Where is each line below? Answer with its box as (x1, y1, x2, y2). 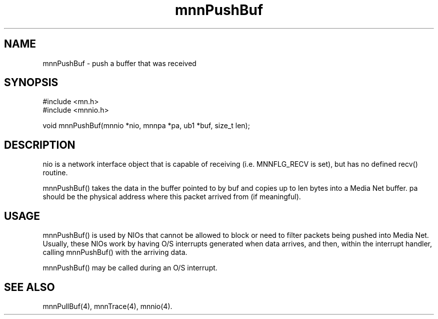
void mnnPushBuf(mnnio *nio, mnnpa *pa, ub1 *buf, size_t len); (42, 121, 250, 130)
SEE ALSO (4, 280, 55, 293)
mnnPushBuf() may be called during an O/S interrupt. (42, 263, 217, 272)
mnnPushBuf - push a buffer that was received (42, 59, 196, 68)
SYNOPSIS (4, 76, 58, 89)
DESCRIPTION (4, 138, 75, 151)
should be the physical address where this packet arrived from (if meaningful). (42, 192, 301, 201)
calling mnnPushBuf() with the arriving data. (42, 248, 187, 257)
